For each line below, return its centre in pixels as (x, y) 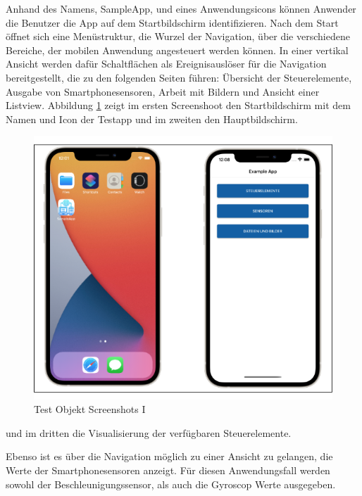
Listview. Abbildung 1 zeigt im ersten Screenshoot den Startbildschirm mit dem (178, 105)
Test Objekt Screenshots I (90, 409)
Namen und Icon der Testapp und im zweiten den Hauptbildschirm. (152, 119)
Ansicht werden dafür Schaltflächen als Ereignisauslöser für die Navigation (166, 64)
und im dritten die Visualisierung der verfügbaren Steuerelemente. (149, 432)
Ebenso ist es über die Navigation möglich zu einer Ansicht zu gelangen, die (169, 456)
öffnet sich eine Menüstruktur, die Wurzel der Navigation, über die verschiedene (178, 36)
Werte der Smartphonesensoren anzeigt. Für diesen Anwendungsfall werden (168, 470)
